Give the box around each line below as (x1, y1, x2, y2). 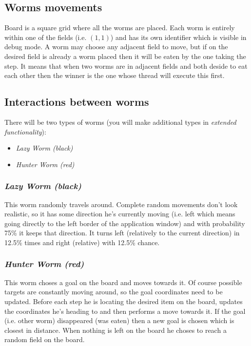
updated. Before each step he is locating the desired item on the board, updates (4, 296, 243, 306)
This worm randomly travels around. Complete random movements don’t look (4, 199, 238, 209)
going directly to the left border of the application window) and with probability (4, 218, 245, 228)
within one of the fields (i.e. (4, 32, 87, 42)
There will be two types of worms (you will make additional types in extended (4, 116, 236, 127)
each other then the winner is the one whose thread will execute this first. (4, 70, 225, 80)
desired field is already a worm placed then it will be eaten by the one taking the (4, 51, 246, 61)
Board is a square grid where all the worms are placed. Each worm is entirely (4, 22, 235, 33)
